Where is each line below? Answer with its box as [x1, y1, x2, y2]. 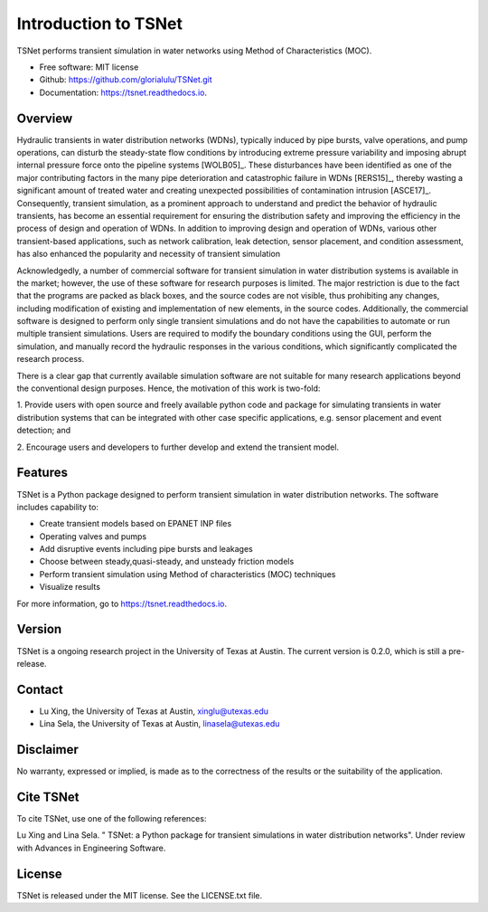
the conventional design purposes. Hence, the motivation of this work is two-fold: [16, 383, 321, 394]
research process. [16, 354, 85, 365]
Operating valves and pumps [39, 530, 147, 542]
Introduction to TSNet [16, 14, 183, 33]
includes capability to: [16, 501, 99, 512]
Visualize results [39, 582, 101, 593]
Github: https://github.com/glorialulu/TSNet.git [39, 74, 212, 85]
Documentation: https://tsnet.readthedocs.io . [39, 87, 208, 98]
